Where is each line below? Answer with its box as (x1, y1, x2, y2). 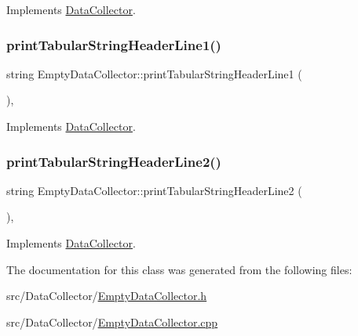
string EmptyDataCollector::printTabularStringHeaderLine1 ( (6, 65, 302, 81)
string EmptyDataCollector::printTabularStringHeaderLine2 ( (6, 182, 302, 198)
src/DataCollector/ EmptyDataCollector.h (6, 287, 207, 304)
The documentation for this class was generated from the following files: (6, 261, 353, 277)
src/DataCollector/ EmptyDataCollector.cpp (6, 313, 218, 330)
